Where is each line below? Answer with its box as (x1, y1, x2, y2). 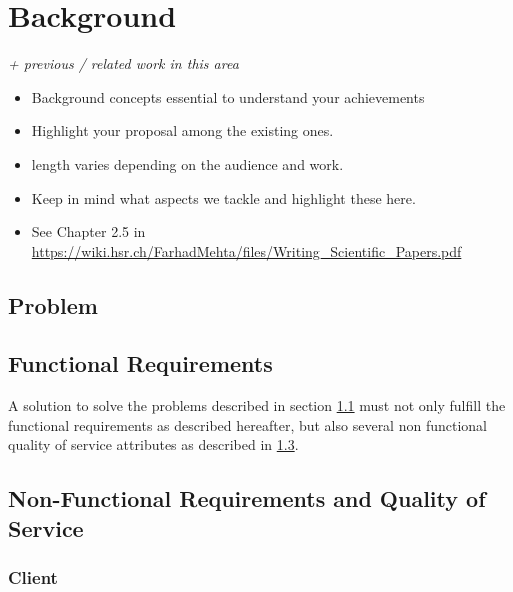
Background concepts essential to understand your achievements (31, 86, 425, 107)
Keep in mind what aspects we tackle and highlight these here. (31, 187, 416, 208)
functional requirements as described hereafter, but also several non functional (8, 414, 487, 435)
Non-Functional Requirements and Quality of (8, 483, 486, 514)
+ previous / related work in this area (8, 53, 239, 74)
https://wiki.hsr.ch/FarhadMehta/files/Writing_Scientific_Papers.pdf (31, 240, 462, 261)
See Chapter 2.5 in (31, 221, 146, 242)
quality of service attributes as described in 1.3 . (8, 434, 299, 455)
